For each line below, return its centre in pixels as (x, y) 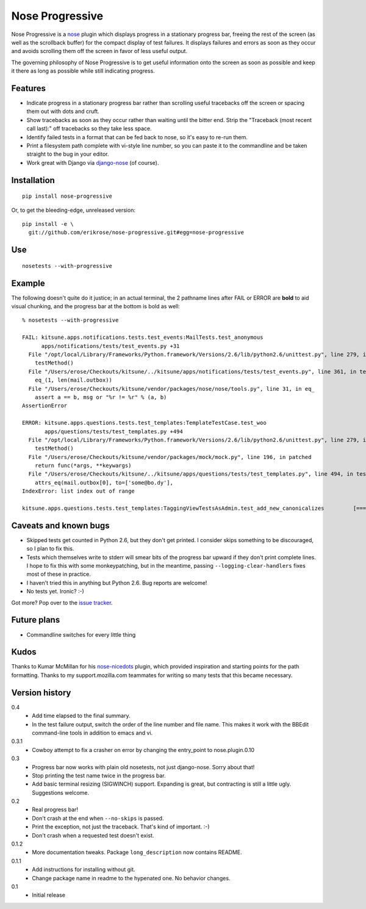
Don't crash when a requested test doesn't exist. (93, 835)
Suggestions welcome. (61, 792)
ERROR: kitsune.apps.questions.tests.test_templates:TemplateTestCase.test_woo (144, 423)
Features (28, 88)
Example (28, 283)
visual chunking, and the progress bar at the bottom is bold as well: (95, 306)
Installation (33, 180)
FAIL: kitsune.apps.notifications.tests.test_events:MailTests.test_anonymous (143, 338)
